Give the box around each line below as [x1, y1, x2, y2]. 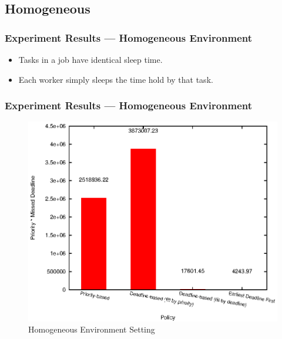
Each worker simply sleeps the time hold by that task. [18, 73, 213, 85]
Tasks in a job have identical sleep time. [18, 53, 163, 65]
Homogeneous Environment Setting [28, 323, 155, 335]
